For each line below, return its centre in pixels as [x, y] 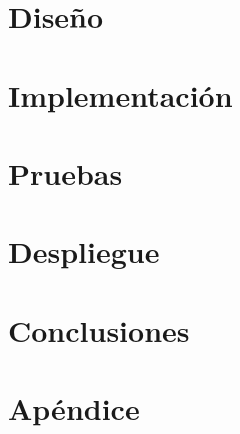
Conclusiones [99, 329]
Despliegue [84, 251]
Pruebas [65, 172]
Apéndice [74, 408]
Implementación [120, 94]
